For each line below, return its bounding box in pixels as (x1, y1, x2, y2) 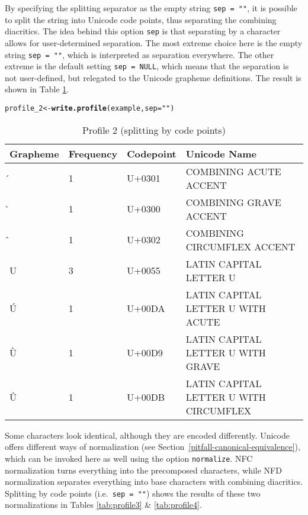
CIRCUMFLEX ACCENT (185, 239, 296, 253)
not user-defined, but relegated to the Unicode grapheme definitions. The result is (5, 71, 301, 83)
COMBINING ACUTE (185, 164, 281, 178)
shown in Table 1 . (5, 83, 69, 95)
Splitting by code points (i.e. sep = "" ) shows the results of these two (5, 487, 261, 499)
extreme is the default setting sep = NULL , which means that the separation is (5, 60, 289, 72)
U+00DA (127, 301, 165, 315)
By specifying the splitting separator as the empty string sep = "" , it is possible (5, 2, 297, 14)
